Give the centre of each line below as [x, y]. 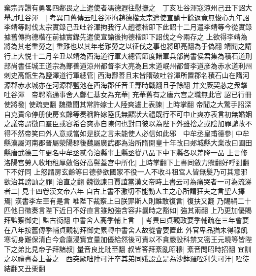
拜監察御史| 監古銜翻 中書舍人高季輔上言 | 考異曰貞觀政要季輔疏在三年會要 [127, 220]
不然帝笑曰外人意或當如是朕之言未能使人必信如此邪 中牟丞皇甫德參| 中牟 [130, 133]
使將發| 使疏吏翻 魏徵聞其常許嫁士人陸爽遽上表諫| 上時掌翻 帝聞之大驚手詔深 [128, 104]
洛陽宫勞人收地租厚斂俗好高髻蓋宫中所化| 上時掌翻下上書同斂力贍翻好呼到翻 [127, 162]
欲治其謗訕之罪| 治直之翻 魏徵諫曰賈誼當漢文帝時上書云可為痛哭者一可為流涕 [128, 181]
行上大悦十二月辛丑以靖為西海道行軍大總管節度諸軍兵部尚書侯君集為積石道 [125, 55]
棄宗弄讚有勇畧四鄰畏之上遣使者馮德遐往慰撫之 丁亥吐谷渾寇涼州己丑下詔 [125, 7]
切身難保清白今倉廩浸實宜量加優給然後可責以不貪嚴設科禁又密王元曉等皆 [128, 239]
